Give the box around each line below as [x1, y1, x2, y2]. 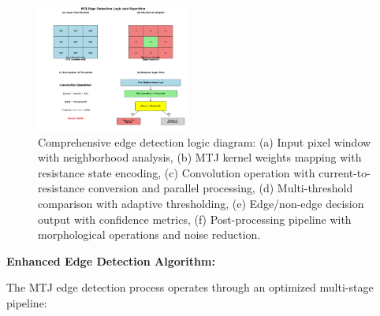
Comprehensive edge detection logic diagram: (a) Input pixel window [38, 133, 371, 150]
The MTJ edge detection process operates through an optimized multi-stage [6, 279, 374, 296]
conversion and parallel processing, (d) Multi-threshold [88, 180, 353, 196]
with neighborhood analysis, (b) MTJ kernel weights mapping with [38, 149, 362, 165]
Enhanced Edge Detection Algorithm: [6, 252, 215, 269]
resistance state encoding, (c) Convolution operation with [38, 164, 315, 180]
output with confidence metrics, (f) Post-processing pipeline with [38, 210, 352, 227]
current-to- [319, 164, 371, 180]
